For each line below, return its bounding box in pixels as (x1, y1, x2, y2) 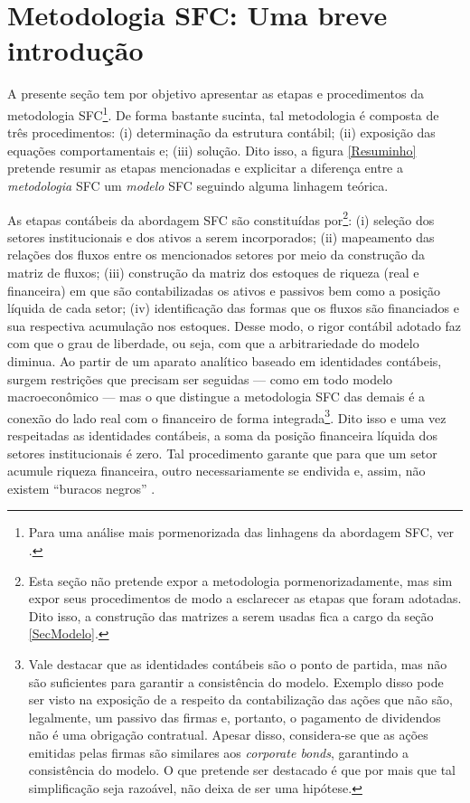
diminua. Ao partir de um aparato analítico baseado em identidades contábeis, (7, 351, 442, 370)
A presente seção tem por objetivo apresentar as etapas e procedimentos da (7, 84, 425, 103)
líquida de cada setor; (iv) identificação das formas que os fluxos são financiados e (7, 298, 459, 317)
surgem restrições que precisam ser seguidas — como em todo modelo (7, 369, 393, 388)
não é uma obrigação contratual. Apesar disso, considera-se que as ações (28, 725, 428, 744)
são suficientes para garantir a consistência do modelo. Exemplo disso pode (28, 672, 444, 691)
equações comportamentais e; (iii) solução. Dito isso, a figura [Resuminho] (7, 140, 417, 159)
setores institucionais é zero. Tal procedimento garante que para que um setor (7, 443, 437, 462)
